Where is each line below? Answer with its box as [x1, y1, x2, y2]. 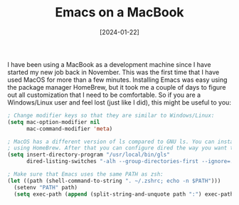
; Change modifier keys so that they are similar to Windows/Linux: [7, 112, 215, 119]
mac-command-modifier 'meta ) [26, 125, 113, 132]
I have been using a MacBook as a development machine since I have [7, 60, 211, 68]
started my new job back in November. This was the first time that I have [7, 68, 220, 76]
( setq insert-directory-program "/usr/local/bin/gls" [7, 151, 171, 159]
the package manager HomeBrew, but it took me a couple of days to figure [7, 83, 226, 91]
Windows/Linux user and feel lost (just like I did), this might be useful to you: [7, 98, 231, 107]
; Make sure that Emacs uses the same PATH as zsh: [7, 171, 164, 178]
